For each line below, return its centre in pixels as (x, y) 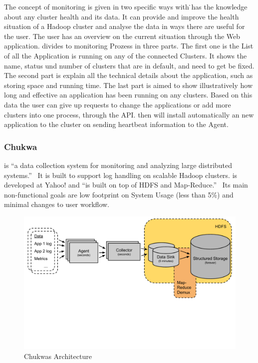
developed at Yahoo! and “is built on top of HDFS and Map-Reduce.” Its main (126, 185)
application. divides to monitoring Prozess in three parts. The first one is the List (129, 46)
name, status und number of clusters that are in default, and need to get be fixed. (129, 65)
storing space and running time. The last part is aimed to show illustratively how (129, 85)
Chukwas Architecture (58, 356)
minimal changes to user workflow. (57, 204)
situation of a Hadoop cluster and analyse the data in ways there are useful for (125, 26)
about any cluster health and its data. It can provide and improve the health (122, 16)
